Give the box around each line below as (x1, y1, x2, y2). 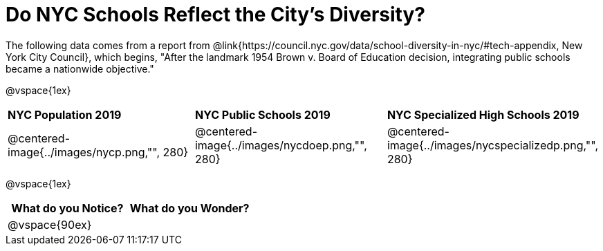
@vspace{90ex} (8, 217, 92, 232)
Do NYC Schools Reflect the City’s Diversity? (6, 3, 425, 26)
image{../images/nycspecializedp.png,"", (387, 138, 598, 152)
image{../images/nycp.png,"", (8, 145, 160, 159)
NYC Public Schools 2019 (194, 107, 331, 122)
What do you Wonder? (129, 201, 250, 215)
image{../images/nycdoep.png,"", (194, 138, 367, 152)
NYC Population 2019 (8, 107, 122, 122)
